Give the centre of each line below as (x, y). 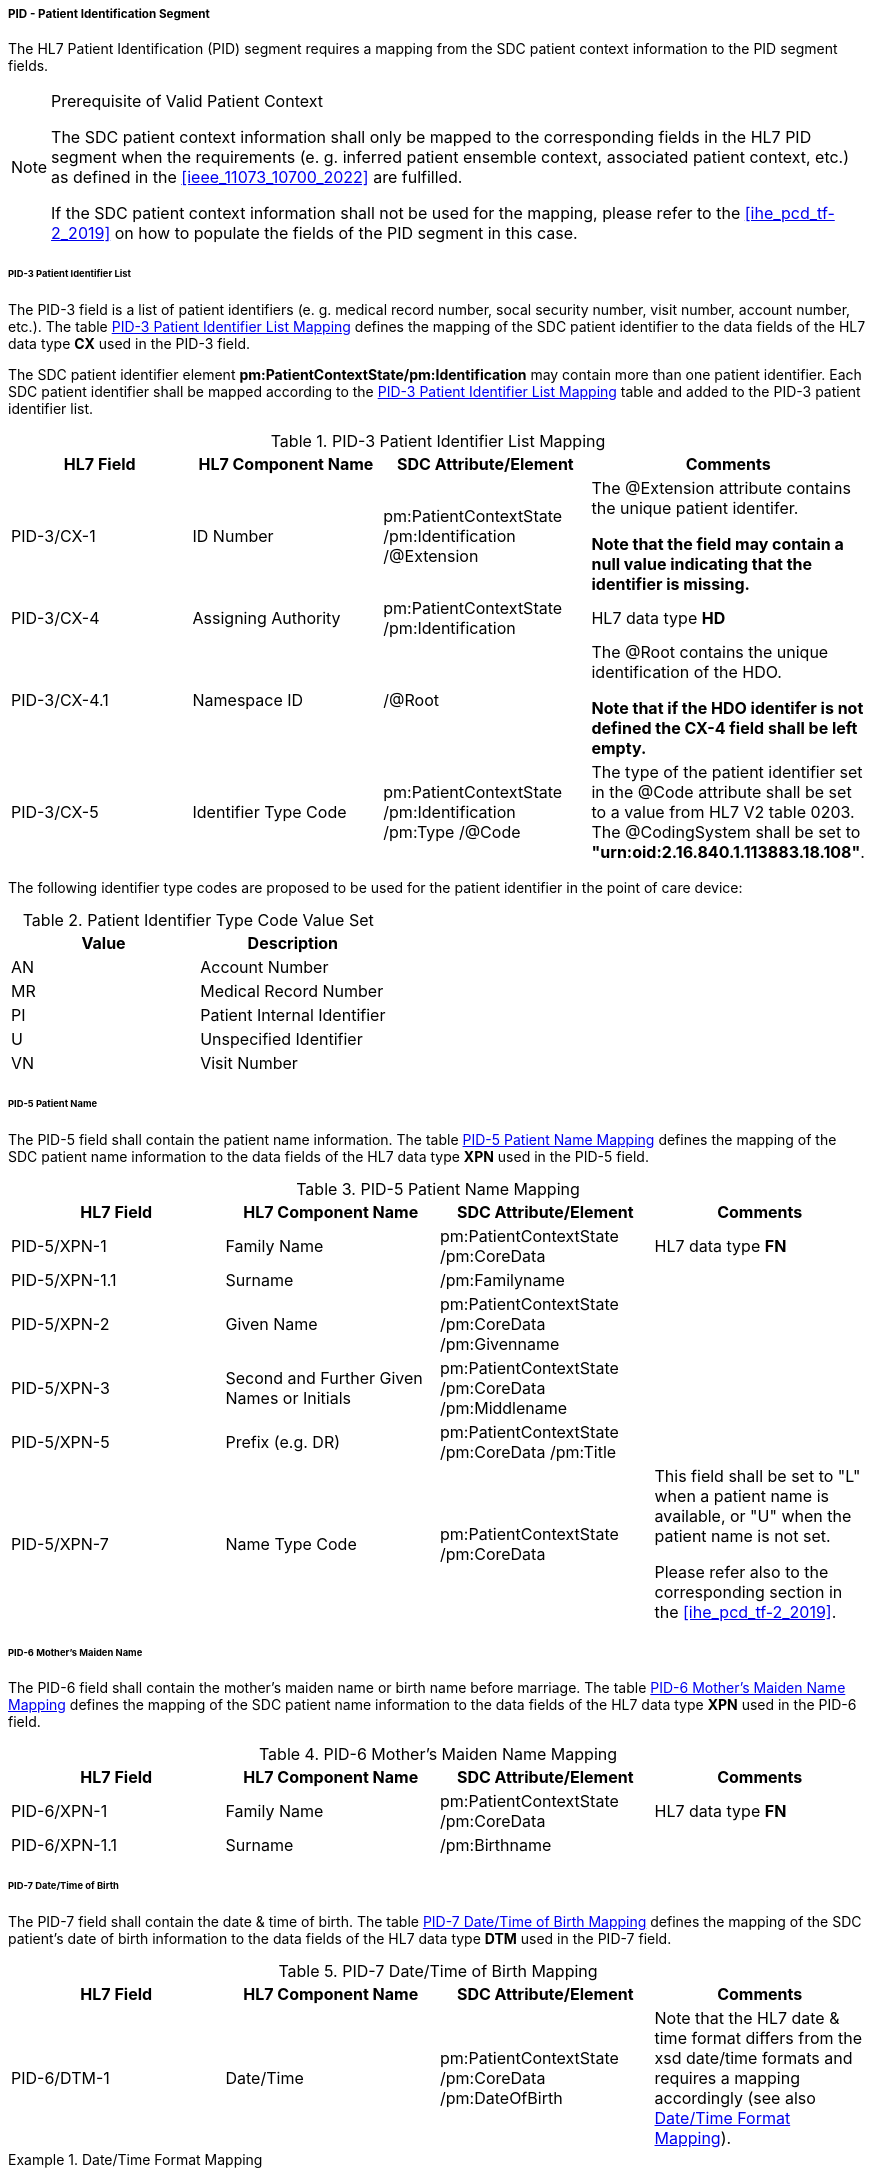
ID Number (233, 536)
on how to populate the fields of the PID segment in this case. (346, 233)
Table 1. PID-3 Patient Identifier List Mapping (438, 441)
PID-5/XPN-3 (60, 1387)
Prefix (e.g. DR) (283, 1441)
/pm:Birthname (496, 1845)
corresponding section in (748, 1591)
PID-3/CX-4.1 (60, 700)
